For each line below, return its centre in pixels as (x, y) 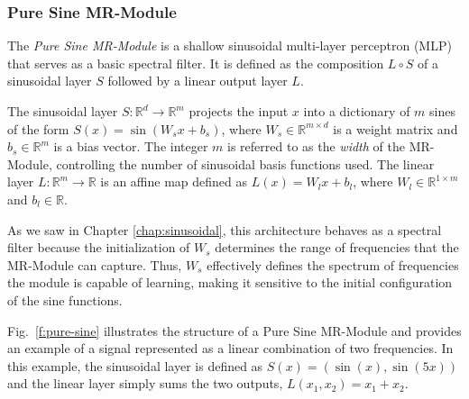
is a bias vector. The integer (131, 146)
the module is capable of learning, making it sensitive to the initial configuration (230, 282)
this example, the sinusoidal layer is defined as (135, 365)
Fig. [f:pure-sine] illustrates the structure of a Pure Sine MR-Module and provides (234, 330)
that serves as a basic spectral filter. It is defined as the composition (196, 63)
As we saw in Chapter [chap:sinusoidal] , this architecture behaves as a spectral (225, 229)
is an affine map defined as (174, 181)
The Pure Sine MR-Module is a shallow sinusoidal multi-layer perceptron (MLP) (230, 45)
